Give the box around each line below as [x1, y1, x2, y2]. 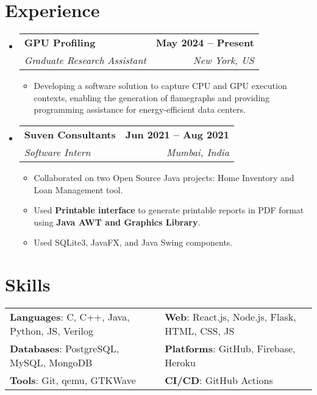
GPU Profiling [24, 35, 96, 50]
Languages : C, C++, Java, [10, 310, 130, 324]
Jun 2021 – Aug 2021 [125, 127, 229, 141]
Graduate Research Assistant [24, 53, 146, 68]
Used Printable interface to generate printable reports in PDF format [34, 204, 304, 216]
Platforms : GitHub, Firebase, [165, 341, 296, 355]
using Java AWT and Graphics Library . [34, 215, 201, 228]
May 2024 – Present [155, 35, 254, 50]
